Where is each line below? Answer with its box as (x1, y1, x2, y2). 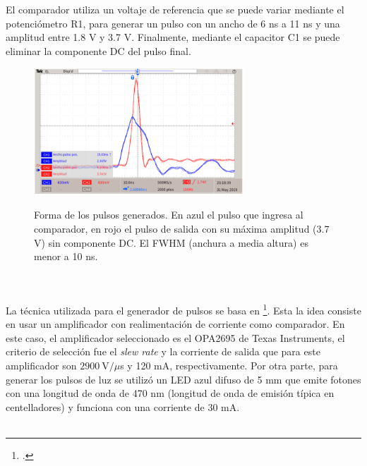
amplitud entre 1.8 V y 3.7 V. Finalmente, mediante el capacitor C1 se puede (6, 30, 340, 44)
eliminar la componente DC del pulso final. (6, 43, 191, 58)
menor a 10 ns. (34, 249, 98, 264)
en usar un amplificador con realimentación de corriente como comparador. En (6, 317, 345, 331)
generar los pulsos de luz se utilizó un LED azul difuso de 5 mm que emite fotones (6, 372, 361, 386)
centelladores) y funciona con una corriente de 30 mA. (6, 399, 240, 414)
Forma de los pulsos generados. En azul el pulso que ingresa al (34, 207, 303, 222)
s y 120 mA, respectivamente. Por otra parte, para (120, 357, 338, 372)
